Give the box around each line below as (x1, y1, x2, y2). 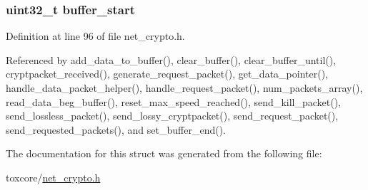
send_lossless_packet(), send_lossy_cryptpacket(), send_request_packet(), (6, 108, 339, 123)
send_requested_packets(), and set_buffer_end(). (6, 122, 226, 137)
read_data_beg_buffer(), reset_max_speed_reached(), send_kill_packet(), (6, 94, 342, 109)
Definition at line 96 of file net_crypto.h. (6, 28, 185, 43)
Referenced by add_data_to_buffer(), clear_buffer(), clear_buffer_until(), (6, 52, 337, 67)
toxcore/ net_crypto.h (6, 169, 101, 184)
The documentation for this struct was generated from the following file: (6, 146, 322, 161)
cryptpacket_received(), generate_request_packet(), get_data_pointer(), (6, 66, 328, 81)
